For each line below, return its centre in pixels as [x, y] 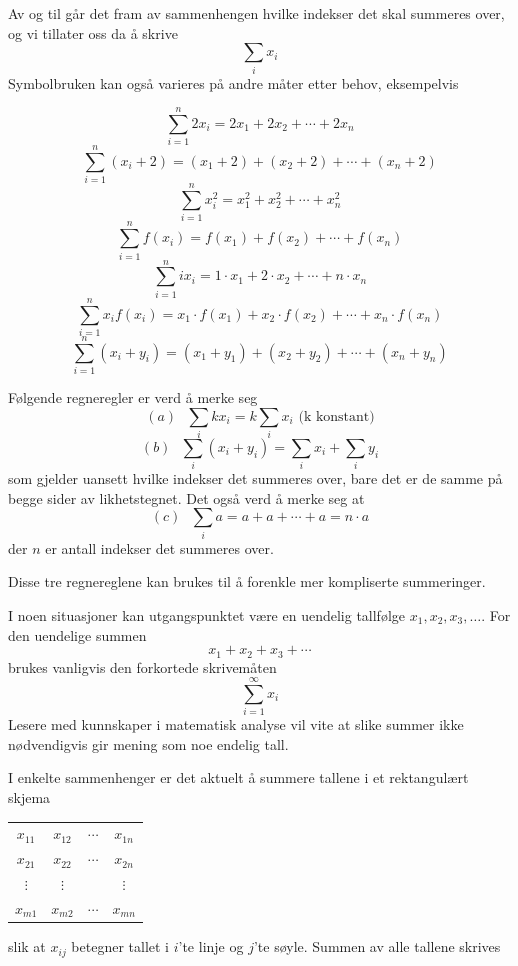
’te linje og [211, 946]
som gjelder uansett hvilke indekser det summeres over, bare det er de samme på [255, 478]
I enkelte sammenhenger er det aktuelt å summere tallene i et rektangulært [238, 777]
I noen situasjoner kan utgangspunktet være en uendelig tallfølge [207, 614]
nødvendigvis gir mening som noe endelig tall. [148, 743]
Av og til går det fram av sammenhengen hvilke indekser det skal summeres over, [256, 13]
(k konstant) [336, 416]
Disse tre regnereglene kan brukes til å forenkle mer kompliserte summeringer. [247, 581]
